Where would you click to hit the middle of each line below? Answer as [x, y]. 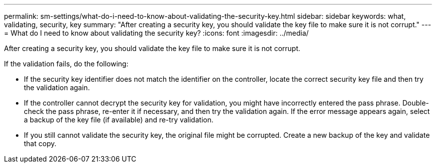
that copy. [40, 143]
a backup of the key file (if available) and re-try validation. [119, 120]
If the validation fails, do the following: [66, 64]
